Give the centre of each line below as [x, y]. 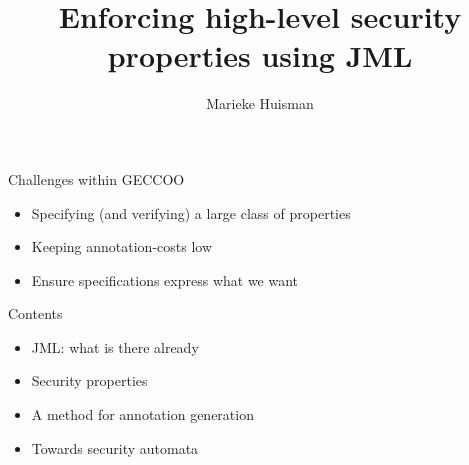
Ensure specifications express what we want [165, 279]
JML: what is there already [115, 346]
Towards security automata [115, 447]
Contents [35, 313]
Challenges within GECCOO [96, 178]
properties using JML [260, 55]
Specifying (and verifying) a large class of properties [191, 212]
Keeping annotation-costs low [122, 246]
